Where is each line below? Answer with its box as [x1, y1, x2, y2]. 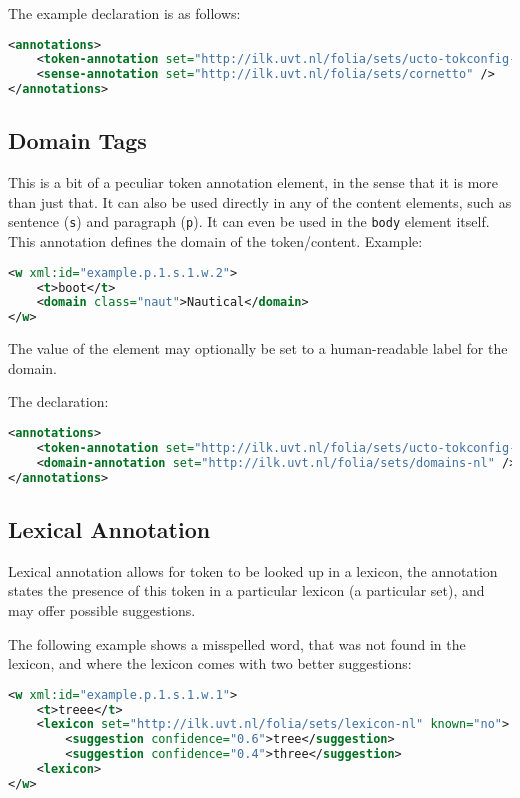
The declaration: [8, 391, 109, 412]
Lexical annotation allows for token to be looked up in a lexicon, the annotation [8, 560, 498, 581]
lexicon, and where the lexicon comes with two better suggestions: [8, 653, 412, 674]
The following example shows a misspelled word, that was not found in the [8, 633, 466, 654]
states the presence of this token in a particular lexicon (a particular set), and [8, 580, 485, 601]
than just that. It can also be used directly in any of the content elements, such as [8, 191, 512, 212]
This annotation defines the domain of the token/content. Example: [8, 231, 423, 252]
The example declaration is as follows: [8, 3, 241, 23]
